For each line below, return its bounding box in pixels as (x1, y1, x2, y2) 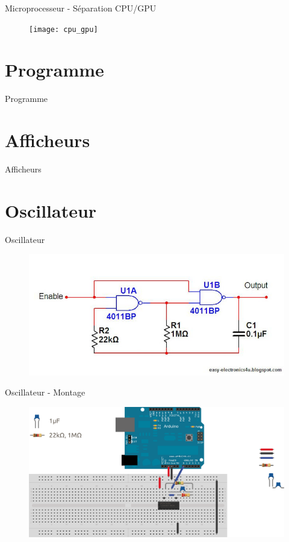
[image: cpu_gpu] (29, 25, 98, 34)
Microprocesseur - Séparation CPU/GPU (5, 2, 157, 14)
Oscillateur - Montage (5, 386, 85, 399)
